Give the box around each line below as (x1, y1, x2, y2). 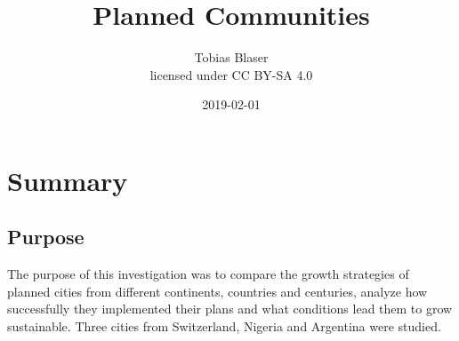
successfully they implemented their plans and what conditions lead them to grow (7, 299, 453, 318)
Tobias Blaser (194, 48, 269, 67)
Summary (7, 162, 128, 198)
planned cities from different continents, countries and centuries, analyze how (7, 282, 428, 300)
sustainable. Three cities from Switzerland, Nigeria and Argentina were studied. (7, 317, 441, 336)
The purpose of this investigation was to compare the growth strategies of (7, 265, 409, 283)
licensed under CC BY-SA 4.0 (149, 65, 313, 83)
